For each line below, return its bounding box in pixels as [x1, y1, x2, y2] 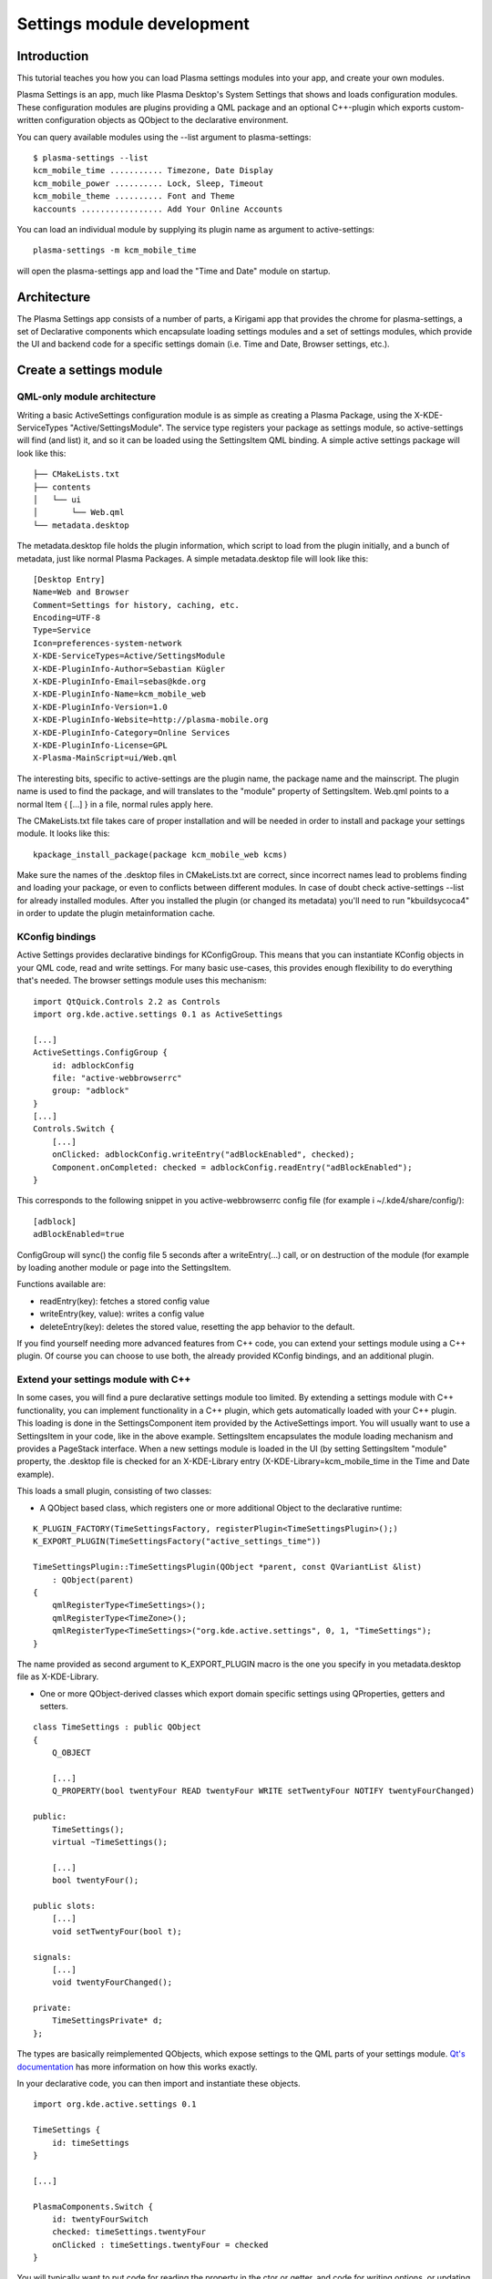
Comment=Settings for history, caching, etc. [33, 600, 241, 610]
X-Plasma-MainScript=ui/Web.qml [33, 753, 178, 763]
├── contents [33, 481, 91, 492]
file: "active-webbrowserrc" [51, 1072, 182, 1083]
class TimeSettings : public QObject [33, 1722, 202, 1732]
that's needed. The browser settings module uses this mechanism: [16, 975, 268, 986]
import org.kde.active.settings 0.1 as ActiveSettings [33, 1008, 283, 1019]
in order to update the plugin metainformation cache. [16, 908, 216, 919]
